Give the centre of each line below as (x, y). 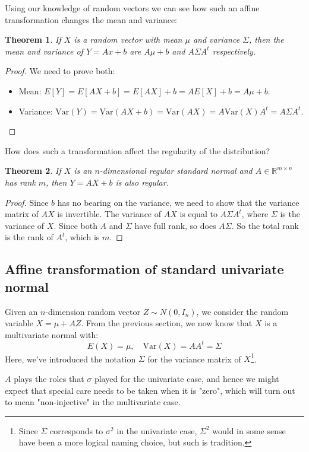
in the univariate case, (157, 430)
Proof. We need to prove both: (60, 71)
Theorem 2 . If (33, 171)
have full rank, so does (175, 225)
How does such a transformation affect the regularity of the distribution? (138, 150)
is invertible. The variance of (109, 214)
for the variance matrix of (194, 359)
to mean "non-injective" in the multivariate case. (93, 402)
